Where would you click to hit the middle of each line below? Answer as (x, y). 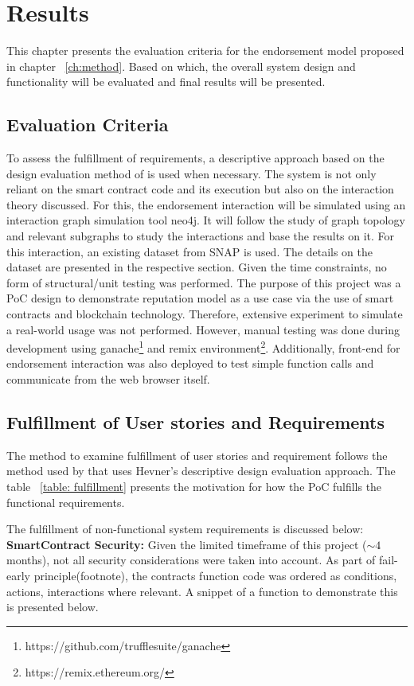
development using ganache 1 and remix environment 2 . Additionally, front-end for (203, 347)
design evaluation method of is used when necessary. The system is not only (191, 173)
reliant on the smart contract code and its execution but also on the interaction (200, 189)
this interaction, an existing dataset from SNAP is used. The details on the (190, 251)
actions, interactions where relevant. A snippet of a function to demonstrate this (202, 591)
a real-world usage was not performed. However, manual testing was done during (203, 329)
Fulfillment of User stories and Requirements (195, 422)
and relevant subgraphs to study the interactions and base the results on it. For (201, 236)
